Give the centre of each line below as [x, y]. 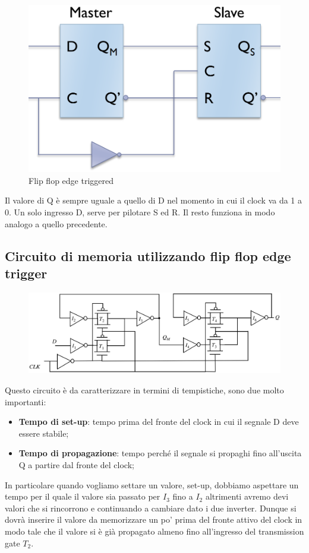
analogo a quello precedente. [56, 223]
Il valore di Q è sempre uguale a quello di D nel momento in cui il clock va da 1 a [154, 200]
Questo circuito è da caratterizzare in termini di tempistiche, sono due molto [144, 390]
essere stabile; [44, 433]
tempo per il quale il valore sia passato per [83, 496]
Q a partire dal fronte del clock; [76, 464]
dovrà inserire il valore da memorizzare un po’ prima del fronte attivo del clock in [154, 519]
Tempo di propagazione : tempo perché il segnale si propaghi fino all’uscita [160, 453]
